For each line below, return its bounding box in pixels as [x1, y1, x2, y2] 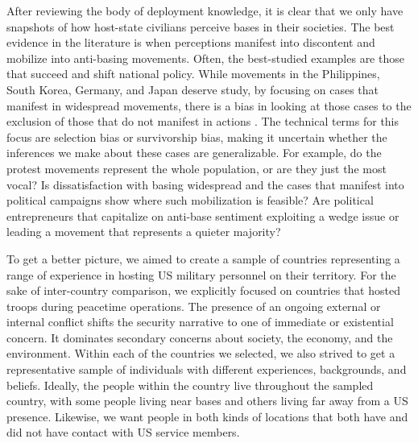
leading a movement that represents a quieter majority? [6, 223, 281, 240]
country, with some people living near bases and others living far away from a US [6, 392, 408, 409]
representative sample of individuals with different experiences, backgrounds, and [6, 361, 407, 378]
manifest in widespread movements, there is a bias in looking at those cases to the [6, 97, 412, 114]
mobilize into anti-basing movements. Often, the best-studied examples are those [6, 49, 404, 66]
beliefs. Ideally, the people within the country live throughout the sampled [6, 376, 374, 393]
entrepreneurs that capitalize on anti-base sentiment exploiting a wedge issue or [6, 207, 399, 224]
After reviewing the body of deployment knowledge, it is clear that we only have [6, 2, 404, 19]
